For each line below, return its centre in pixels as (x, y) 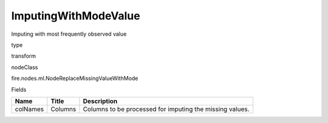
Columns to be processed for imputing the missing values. (166, 109)
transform (24, 56)
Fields (19, 89)
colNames (29, 109)
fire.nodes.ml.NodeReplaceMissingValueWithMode (75, 78)
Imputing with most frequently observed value (69, 34)
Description (100, 101)
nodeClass (25, 67)
